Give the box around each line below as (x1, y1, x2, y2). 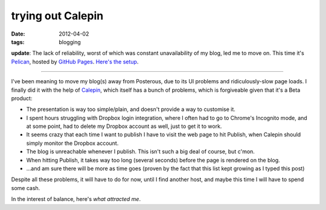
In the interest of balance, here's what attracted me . (11, 196, 141, 203)
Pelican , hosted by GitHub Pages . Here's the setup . (11, 58, 139, 65)
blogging (59, 38, 81, 45)
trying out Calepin (11, 9, 104, 22)
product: (11, 94, 33, 102)
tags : (11, 38, 25, 45)
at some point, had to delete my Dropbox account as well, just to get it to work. (26, 122, 222, 130)
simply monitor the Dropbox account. (26, 139, 119, 147)
